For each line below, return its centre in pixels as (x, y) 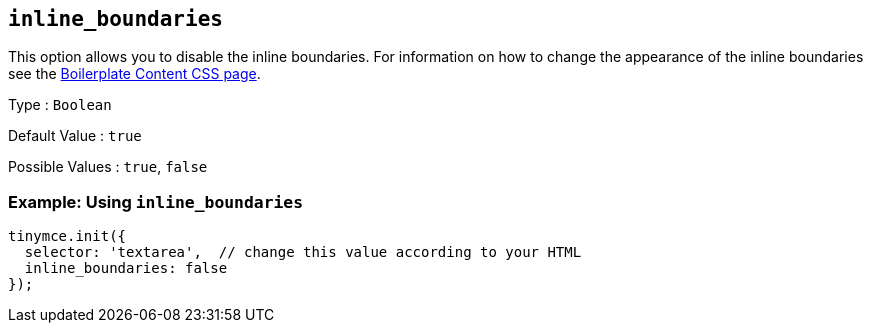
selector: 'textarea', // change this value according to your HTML (303, 252)
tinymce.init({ (67, 236)
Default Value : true (75, 136)
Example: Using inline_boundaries (156, 201)
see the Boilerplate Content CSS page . (134, 74)
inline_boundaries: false (126, 268)
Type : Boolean (60, 105)
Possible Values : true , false (108, 167)
